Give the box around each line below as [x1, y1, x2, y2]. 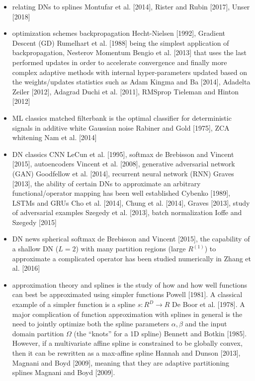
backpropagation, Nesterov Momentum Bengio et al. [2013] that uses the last [12, 47, 247, 58]
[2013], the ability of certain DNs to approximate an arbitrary [12, 178, 201, 188]
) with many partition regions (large [76, 243, 186, 254]
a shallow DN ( [12, 243, 59, 254]
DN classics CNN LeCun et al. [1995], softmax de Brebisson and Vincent [12, 149, 234, 159]
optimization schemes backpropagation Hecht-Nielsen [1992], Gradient [12, 28, 225, 38]
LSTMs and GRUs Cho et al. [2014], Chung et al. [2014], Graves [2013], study [12, 197, 250, 208]
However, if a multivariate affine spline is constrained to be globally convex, [12, 338, 243, 348]
